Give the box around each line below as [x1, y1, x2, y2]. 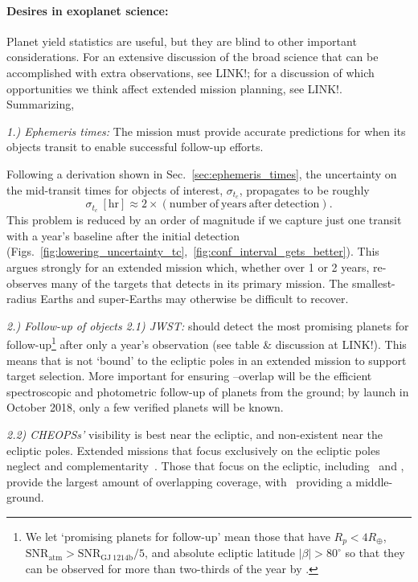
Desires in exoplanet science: [6, 2, 169, 18]
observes [6, 274, 47, 291]
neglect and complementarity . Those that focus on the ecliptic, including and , [6, 457, 404, 474]
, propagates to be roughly [239, 181, 370, 198]
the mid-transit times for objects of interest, [6, 181, 223, 198]
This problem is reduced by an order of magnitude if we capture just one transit [6, 211, 402, 228]
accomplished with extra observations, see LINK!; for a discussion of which [6, 64, 375, 80]
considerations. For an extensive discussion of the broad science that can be [6, 48, 379, 65]
